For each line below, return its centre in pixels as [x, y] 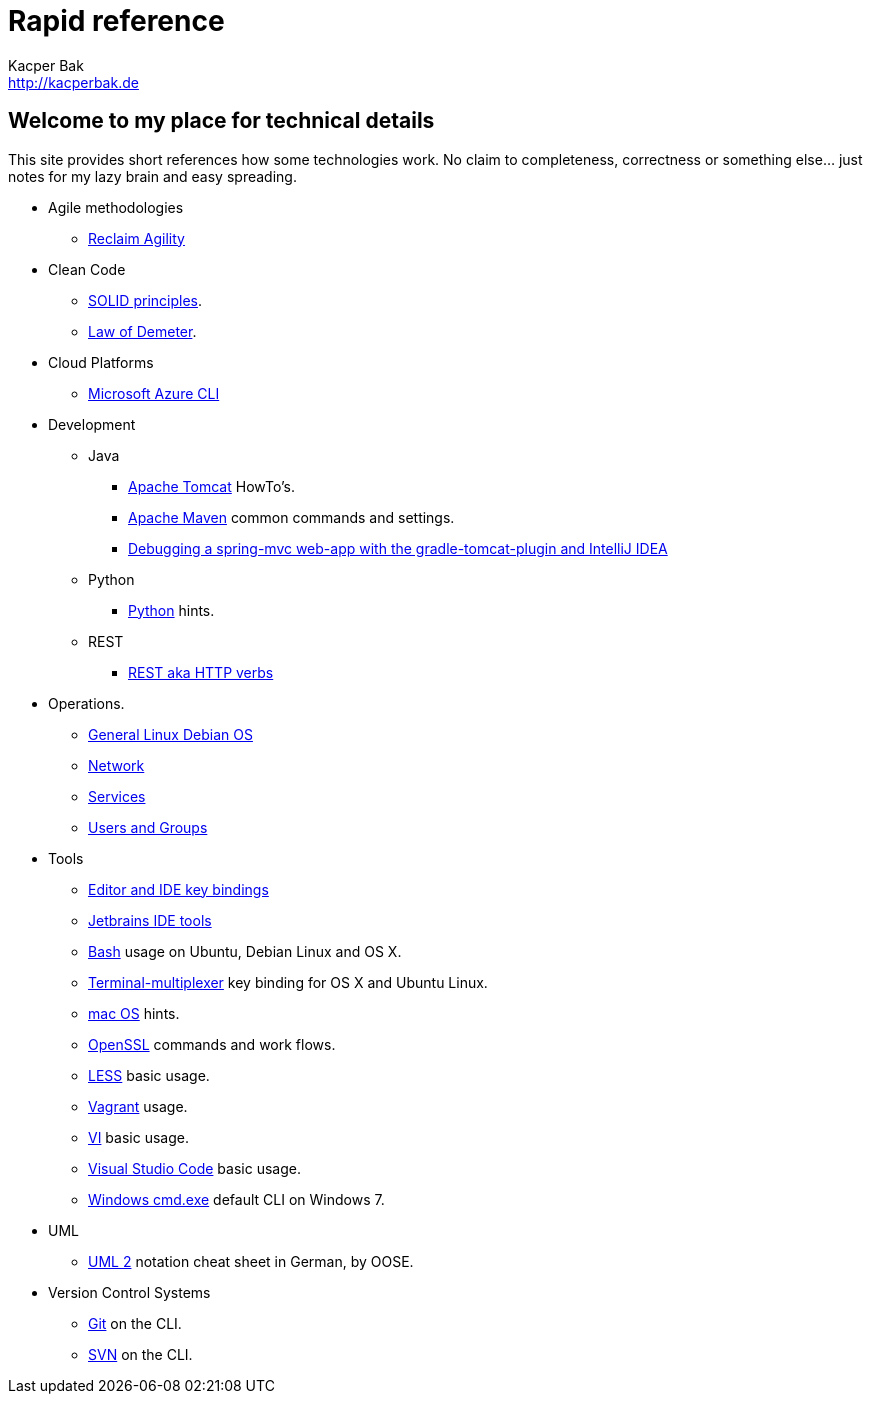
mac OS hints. [134, 1013]
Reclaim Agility [136, 238]
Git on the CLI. [135, 1323]
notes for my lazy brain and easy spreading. [152, 176]
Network [116, 765]
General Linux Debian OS [170, 734]
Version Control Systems [129, 1292]
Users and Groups [148, 827]
